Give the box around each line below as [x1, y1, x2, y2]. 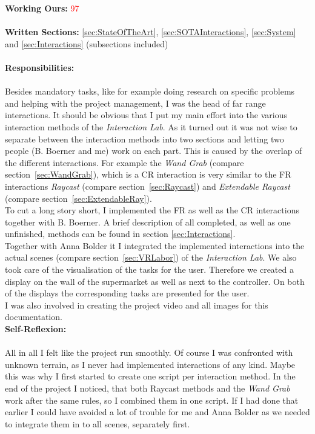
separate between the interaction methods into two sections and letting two [5, 132, 284, 145]
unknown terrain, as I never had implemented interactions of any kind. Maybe [5, 358, 296, 370]
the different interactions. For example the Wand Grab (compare [5, 156, 244, 169]
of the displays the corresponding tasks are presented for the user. [5, 287, 250, 299]
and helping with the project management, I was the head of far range [5, 96, 266, 109]
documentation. [5, 310, 62, 323]
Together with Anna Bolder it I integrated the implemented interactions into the [5, 239, 305, 252]
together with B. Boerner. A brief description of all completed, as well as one [5, 215, 291, 228]
